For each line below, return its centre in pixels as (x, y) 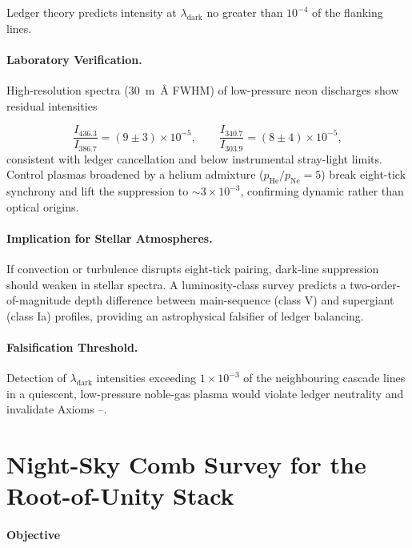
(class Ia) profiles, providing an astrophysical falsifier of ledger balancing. (185, 315)
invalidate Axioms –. (57, 409)
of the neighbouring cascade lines (324, 378)
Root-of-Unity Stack (120, 496)
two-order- (375, 284)
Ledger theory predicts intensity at (92, 12)
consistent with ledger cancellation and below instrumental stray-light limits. (194, 158)
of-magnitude (39, 300)
